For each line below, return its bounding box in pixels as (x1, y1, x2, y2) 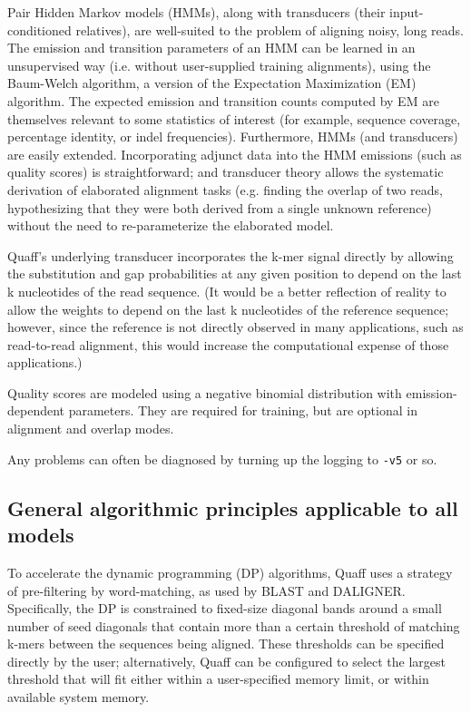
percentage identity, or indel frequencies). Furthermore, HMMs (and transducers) (7, 127, 458, 146)
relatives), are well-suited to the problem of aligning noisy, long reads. (75, 20, 464, 39)
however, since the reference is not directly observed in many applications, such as (7, 317, 464, 336)
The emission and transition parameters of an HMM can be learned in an (7, 38, 416, 57)
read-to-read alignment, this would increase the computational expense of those (7, 335, 449, 354)
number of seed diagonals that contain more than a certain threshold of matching (7, 616, 460, 635)
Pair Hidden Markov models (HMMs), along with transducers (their (7, 3, 386, 21)
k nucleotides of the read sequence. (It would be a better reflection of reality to (7, 281, 446, 300)
